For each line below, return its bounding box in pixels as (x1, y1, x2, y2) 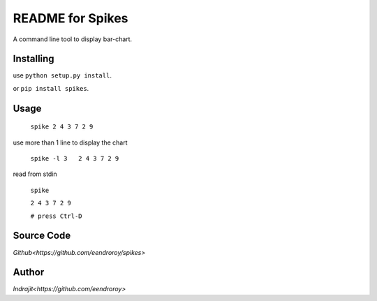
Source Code (13, 230, 71, 242)
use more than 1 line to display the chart (13, 138, 128, 147)
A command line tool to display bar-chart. (13, 35, 133, 43)
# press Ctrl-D (30, 212, 83, 220)
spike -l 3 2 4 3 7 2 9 (30, 154, 119, 163)
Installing (13, 53, 55, 65)
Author (13, 266, 45, 279)
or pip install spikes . (13, 84, 89, 92)
